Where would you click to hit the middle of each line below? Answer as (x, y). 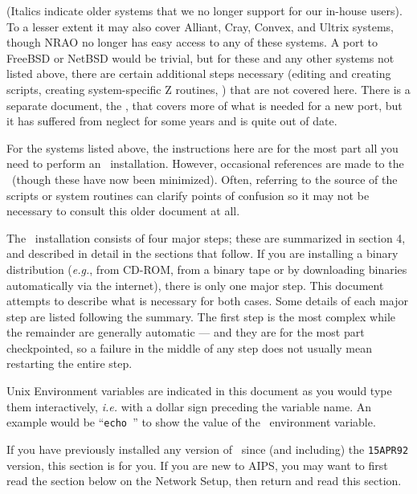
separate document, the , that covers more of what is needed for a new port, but (204, 105)
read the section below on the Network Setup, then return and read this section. (204, 481)
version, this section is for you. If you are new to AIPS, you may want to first (197, 465)
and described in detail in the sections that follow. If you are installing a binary (202, 253)
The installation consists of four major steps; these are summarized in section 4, (206, 237)
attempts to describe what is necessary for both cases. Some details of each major (208, 301)
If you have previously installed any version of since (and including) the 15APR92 (208, 449)
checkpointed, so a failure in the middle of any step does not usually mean (189, 347)
